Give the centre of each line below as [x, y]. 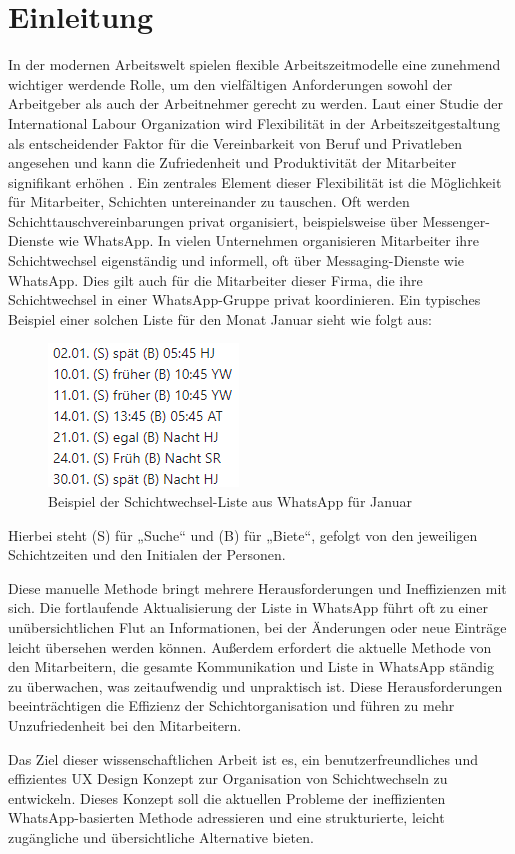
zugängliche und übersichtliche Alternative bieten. [161, 836]
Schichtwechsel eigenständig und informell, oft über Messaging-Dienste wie [236, 260]
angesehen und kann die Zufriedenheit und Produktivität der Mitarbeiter [232, 162]
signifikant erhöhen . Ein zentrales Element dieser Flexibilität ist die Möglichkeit [255, 181]
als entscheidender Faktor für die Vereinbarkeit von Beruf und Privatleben [235, 142]
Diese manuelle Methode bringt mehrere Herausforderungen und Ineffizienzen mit [257, 587]
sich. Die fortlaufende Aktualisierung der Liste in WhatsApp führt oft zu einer [248, 607]
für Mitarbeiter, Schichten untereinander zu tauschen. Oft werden [209, 201]
